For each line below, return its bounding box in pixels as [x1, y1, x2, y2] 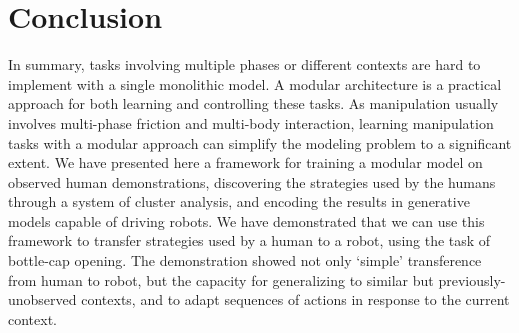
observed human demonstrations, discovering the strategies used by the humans [8, 171, 496, 192]
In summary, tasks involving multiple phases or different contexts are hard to [8, 54, 481, 75]
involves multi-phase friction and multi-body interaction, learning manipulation [8, 112, 494, 133]
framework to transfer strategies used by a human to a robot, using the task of [8, 230, 491, 251]
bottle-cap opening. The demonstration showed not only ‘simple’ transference [8, 250, 482, 271]
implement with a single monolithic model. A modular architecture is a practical [8, 73, 502, 94]
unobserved [8, 289, 77, 310]
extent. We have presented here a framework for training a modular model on [8, 152, 483, 173]
